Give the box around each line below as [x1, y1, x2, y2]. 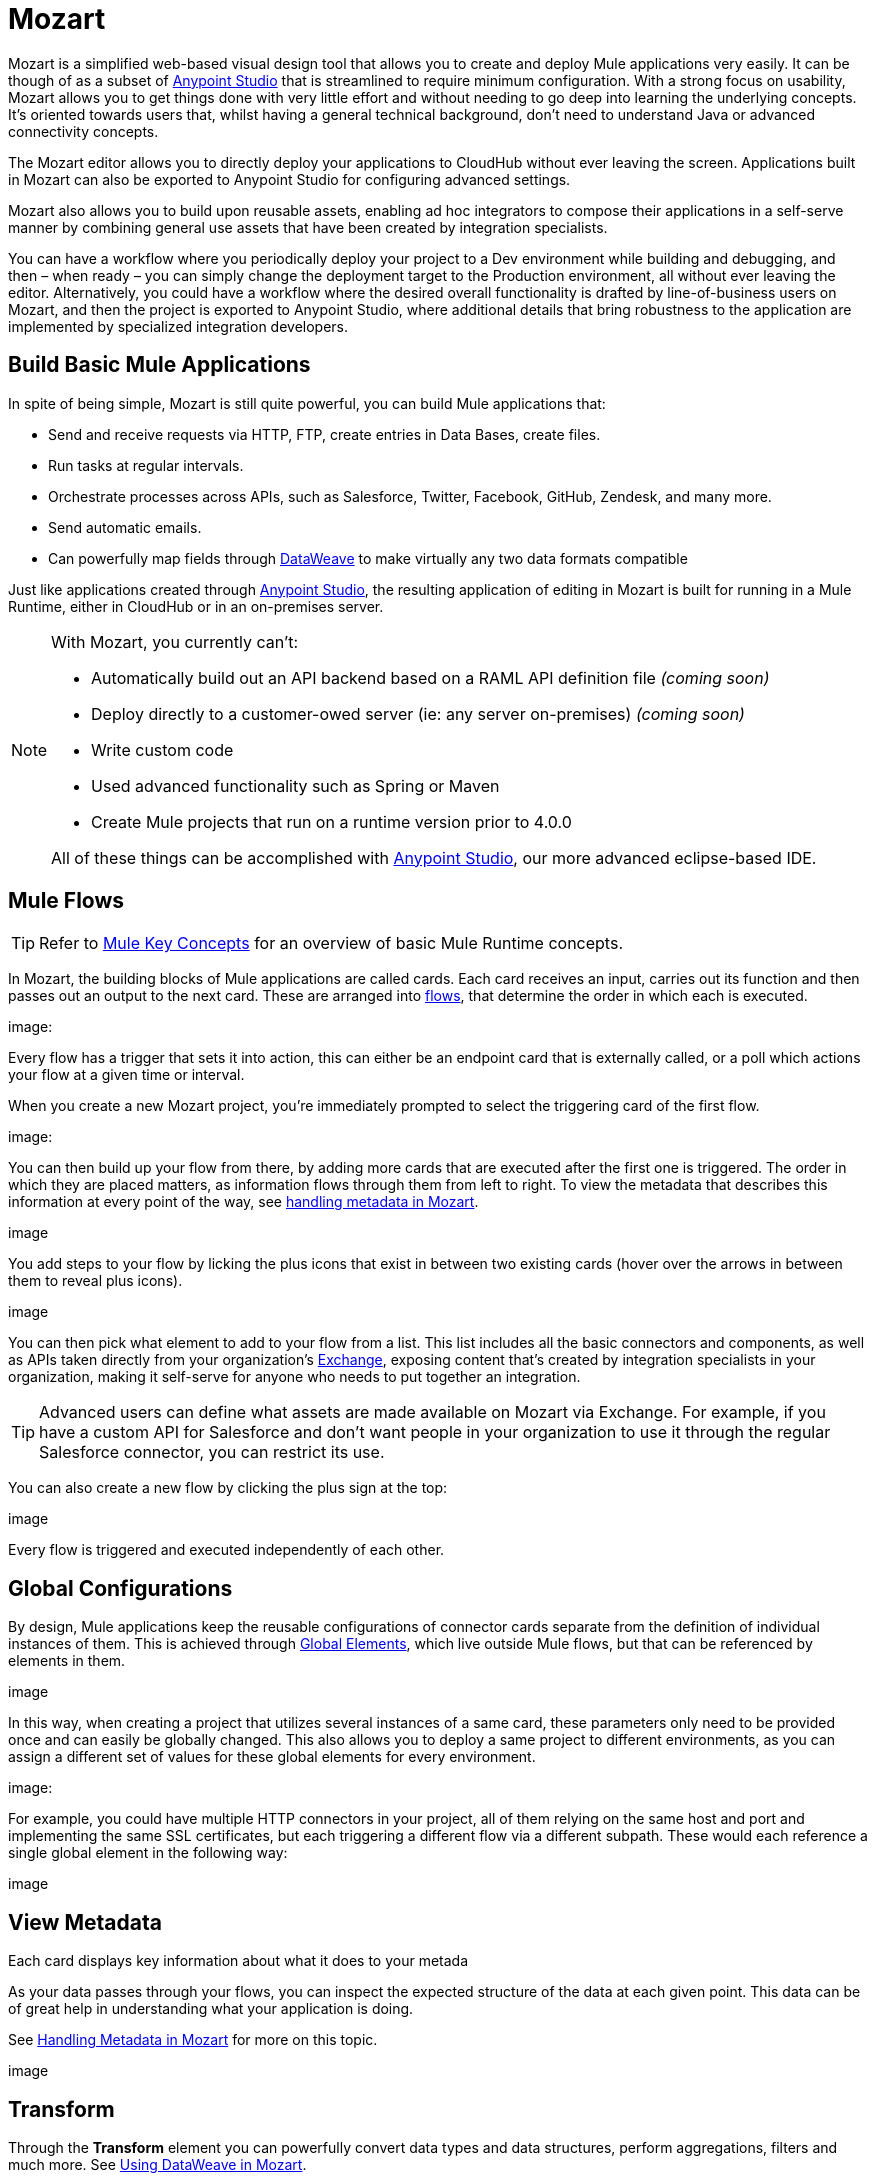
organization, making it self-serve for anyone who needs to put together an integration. [8, 1368, 581, 1386]
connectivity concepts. [8, 122, 159, 140]
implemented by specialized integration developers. [8, 317, 349, 335]
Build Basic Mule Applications [8, 352, 311, 378]
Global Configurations [8, 1575, 233, 1601]
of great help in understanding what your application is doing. [8, 2000, 414, 2018]
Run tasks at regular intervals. [48, 456, 244, 474]
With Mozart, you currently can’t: [51, 631, 299, 652]
